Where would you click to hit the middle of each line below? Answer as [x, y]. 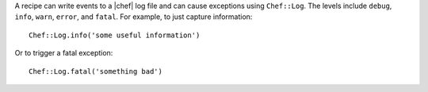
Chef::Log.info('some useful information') [115, 35]
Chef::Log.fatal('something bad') [96, 71]
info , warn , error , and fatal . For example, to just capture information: [134, 17]
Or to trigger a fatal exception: [64, 53]
